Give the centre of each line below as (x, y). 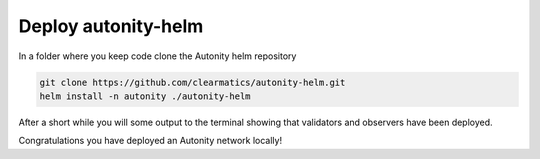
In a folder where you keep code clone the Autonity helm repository (157, 56)
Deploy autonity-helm (111, 26)
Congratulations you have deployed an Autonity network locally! (150, 141)
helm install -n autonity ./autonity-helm (145, 96)
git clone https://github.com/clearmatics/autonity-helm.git (192, 82)
